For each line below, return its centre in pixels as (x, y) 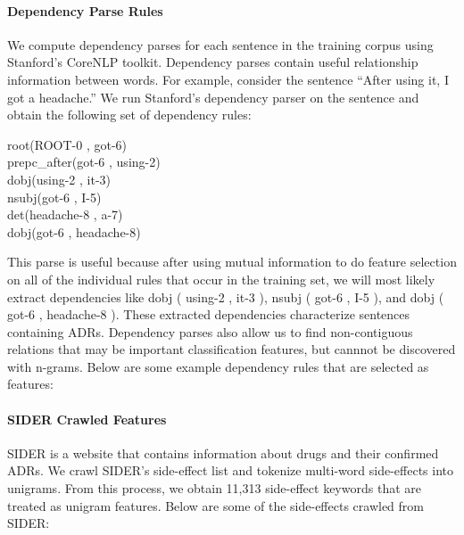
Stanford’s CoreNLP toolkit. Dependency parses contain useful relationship (213, 62)
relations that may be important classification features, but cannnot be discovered (232, 349)
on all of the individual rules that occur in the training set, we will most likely (221, 279)
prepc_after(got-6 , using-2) (84, 162)
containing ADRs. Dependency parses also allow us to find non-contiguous (210, 331)
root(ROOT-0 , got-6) (67, 144)
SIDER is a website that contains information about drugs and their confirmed (223, 453)
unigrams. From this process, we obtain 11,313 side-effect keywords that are (214, 488)
